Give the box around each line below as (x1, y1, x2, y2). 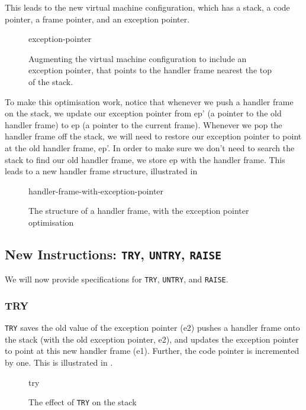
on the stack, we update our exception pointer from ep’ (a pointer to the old (5, 107, 282, 119)
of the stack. (28, 75, 73, 87)
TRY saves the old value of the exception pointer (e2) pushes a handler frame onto (5, 321, 300, 334)
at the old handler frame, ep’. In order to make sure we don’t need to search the (5, 141, 295, 154)
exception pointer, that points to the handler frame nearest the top (28, 64, 272, 76)
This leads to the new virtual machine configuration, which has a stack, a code (5, 1, 290, 13)
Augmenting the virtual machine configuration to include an (28, 52, 247, 64)
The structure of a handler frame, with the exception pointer (28, 204, 249, 217)
